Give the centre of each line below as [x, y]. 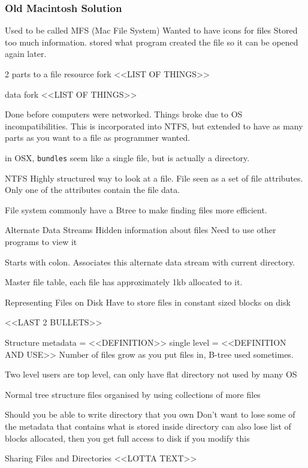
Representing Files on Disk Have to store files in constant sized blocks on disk [148, 302]
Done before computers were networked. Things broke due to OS [124, 114]
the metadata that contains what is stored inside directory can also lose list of [148, 426]
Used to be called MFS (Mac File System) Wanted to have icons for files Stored [151, 30]
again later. [26, 54]
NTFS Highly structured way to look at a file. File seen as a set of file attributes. [154, 178]
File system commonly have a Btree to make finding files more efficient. [136, 209]
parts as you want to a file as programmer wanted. [98, 138]
